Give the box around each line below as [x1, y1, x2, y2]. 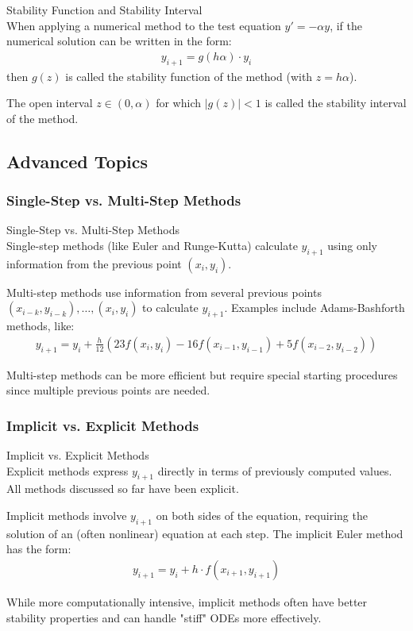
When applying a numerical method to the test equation [6, 17, 281, 33]
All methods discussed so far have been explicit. [6, 480, 239, 497]
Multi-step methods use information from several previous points [6, 283, 322, 300]
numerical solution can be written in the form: [6, 33, 232, 49]
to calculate [142, 299, 199, 316]
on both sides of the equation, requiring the [156, 506, 368, 523]
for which [156, 94, 201, 111]
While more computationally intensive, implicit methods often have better [6, 594, 368, 610]
